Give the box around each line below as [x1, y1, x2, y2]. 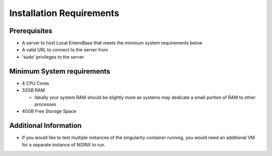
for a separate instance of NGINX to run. [22, 141, 106, 147]
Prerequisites [9, 27, 52, 35]
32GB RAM [22, 87, 45, 93]
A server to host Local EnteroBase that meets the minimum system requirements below [22, 40, 202, 46]
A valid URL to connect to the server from [22, 47, 108, 53]
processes [34, 101, 56, 107]
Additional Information [9, 121, 82, 130]
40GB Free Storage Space [22, 108, 77, 114]
